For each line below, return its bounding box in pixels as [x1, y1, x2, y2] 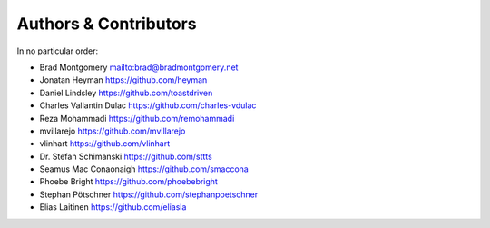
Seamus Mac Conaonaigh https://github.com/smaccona [39, 164, 249, 174]
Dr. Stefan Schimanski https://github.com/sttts [39, 151, 212, 162]
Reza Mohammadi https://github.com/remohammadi [39, 113, 235, 124]
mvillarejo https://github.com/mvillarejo [39, 125, 186, 136]
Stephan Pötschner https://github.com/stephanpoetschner [39, 189, 259, 200]
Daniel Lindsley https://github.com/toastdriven [39, 87, 213, 98]
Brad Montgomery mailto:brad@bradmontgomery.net [39, 62, 239, 73]
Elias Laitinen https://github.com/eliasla [39, 202, 187, 213]
